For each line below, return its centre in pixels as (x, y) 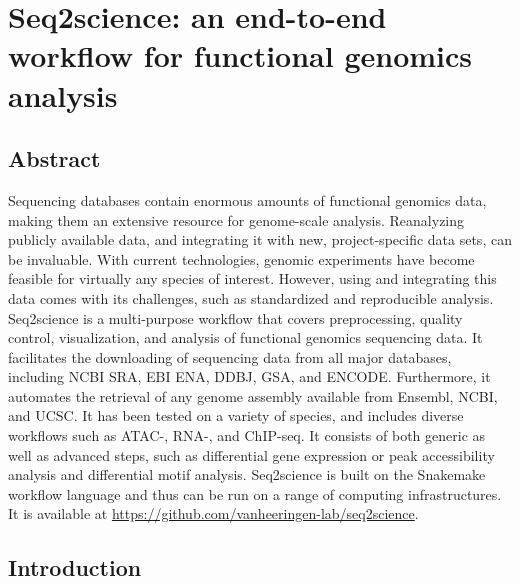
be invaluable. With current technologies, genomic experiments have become (241, 258)
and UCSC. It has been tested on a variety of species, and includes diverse (236, 415)
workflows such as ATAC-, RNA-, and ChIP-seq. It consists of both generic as (247, 435)
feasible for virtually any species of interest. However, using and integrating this (252, 278)
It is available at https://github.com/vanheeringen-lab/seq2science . (213, 513)
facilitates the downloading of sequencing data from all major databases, (230, 356)
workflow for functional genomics (240, 55)
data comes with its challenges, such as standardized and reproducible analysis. (251, 297)
